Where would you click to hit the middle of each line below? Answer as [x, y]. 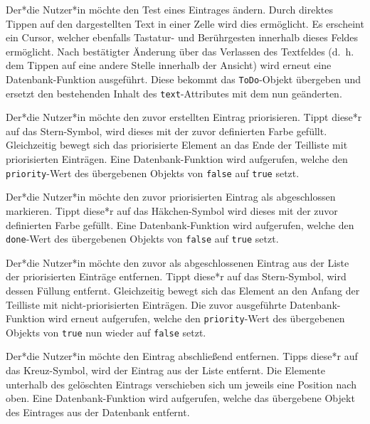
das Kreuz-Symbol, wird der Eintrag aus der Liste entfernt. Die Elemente [165, 370]
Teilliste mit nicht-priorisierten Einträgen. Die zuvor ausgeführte [146, 304]
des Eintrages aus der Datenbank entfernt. [98, 412]
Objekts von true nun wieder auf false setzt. [106, 332]
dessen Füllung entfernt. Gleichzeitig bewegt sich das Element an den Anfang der [183, 290]
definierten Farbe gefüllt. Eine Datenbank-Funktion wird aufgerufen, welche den [180, 224]
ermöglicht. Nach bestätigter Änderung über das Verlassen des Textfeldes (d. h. [180, 51]
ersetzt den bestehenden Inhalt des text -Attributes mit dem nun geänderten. [174, 93]
